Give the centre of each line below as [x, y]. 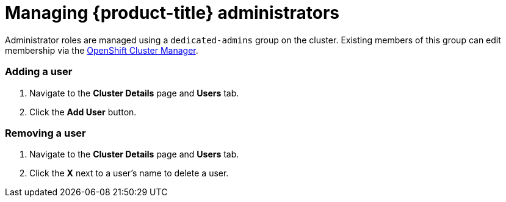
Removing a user [45, 133]
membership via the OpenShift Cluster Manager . [102, 50]
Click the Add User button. [83, 112]
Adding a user [39, 72]
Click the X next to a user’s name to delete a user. [129, 173]
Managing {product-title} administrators [172, 13]
